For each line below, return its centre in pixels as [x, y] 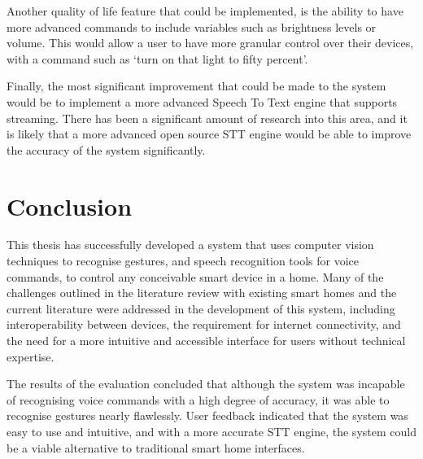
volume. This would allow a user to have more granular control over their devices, [210, 43]
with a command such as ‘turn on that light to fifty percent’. [157, 58]
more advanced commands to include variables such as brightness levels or [192, 26]
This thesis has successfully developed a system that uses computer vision [190, 245]
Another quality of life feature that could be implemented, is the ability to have [205, 11]
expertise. [31, 356]
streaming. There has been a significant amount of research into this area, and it [207, 118]
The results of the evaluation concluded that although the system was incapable [206, 384]
